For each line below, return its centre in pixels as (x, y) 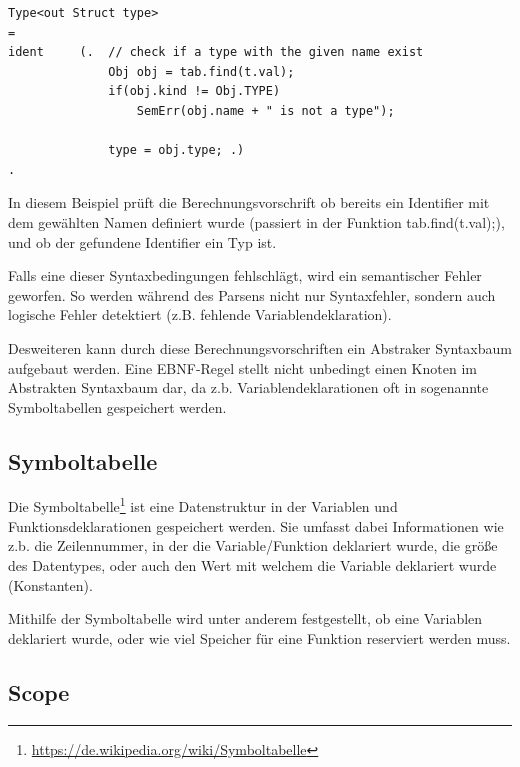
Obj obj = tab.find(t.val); (201, 71)
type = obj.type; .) (176, 150)
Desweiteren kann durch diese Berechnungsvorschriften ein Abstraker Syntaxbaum (260, 347)
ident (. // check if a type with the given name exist (216, 52)
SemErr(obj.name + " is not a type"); (265, 110)
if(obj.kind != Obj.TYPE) (194, 91)
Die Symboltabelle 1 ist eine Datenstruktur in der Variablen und (203, 505)
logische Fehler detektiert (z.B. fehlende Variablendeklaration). (200, 314)
